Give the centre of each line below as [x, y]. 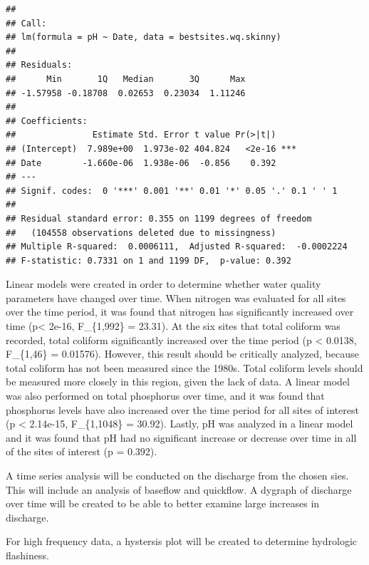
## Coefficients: [47, 121]
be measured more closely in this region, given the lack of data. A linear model [178, 382]
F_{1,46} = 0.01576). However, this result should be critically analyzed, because [182, 354]
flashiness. [27, 555]
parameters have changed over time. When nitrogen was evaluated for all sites [176, 297]
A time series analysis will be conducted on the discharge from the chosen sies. [177, 475]
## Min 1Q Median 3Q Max [126, 79]
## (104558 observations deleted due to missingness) [141, 233]
